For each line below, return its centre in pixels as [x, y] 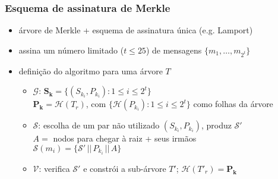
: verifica [54, 168]
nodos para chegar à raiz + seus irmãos [125, 138]
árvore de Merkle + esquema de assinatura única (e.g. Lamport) [136, 30]
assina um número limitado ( [71, 50]
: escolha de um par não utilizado [99, 125]
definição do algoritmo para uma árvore [91, 70]
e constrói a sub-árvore [125, 168]
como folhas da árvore [233, 104]
